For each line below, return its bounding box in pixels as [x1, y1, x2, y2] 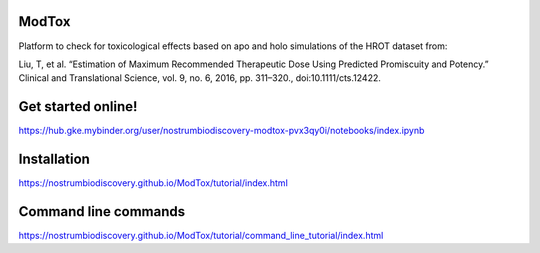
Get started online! [18, 98, 138, 115]
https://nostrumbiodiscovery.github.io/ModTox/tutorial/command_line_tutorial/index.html [18, 230, 384, 242]
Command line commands [18, 203, 185, 220]
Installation [18, 151, 90, 168]
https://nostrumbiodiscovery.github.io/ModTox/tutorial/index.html [18, 177, 289, 189]
